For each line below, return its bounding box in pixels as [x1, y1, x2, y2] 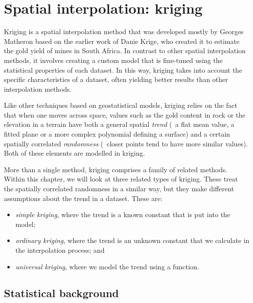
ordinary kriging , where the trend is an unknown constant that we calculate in [15, 235, 250, 245]
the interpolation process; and [15, 245, 105, 255]
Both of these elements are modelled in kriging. [4, 148, 145, 158]
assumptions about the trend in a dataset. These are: [4, 193, 163, 203]
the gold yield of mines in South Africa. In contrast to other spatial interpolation [4, 45, 246, 56]
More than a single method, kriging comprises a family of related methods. [4, 164, 228, 174]
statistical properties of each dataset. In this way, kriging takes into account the [4, 64, 242, 75]
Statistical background [4, 285, 119, 300]
